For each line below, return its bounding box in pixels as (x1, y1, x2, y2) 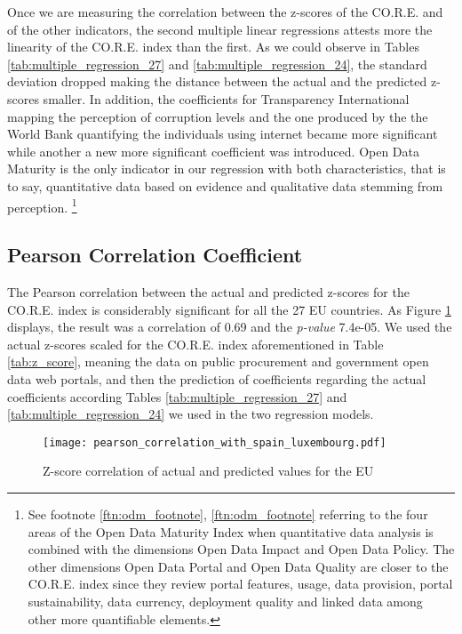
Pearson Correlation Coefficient (7, 241, 303, 269)
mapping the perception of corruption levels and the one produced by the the (7, 107, 428, 125)
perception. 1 (7, 195, 77, 216)
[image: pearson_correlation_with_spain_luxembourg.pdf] (43, 436, 386, 449)
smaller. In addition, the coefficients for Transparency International (43, 89, 410, 108)
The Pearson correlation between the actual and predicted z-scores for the (7, 282, 410, 301)
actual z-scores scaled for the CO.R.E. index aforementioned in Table (7, 334, 384, 353)
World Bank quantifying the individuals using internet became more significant (7, 124, 438, 143)
